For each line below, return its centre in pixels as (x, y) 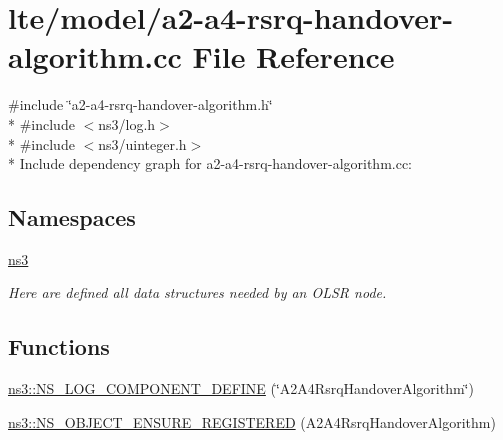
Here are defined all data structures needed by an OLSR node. (197, 292)
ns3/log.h (127, 123)
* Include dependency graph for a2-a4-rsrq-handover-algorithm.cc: (210, 163)
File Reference (293, 56)
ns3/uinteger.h (142, 143)
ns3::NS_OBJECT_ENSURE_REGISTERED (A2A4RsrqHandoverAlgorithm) (252, 421)
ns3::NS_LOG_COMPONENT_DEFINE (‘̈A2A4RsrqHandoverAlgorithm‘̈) (241, 388)
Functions (59, 346)
